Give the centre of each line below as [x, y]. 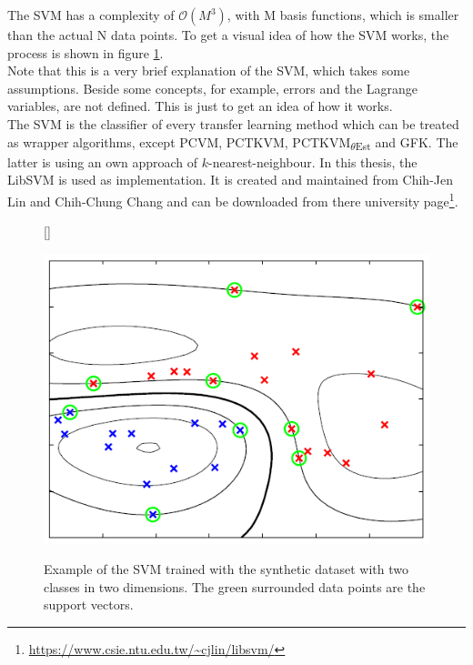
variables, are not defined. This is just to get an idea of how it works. [200, 106]
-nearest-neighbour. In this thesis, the [313, 161]
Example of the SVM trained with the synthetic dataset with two [226, 569]
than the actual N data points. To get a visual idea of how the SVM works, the [228, 35]
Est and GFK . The [407, 143]
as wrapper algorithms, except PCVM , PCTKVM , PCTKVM [179, 141]
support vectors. [89, 605]
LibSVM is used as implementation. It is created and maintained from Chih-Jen [230, 180]
